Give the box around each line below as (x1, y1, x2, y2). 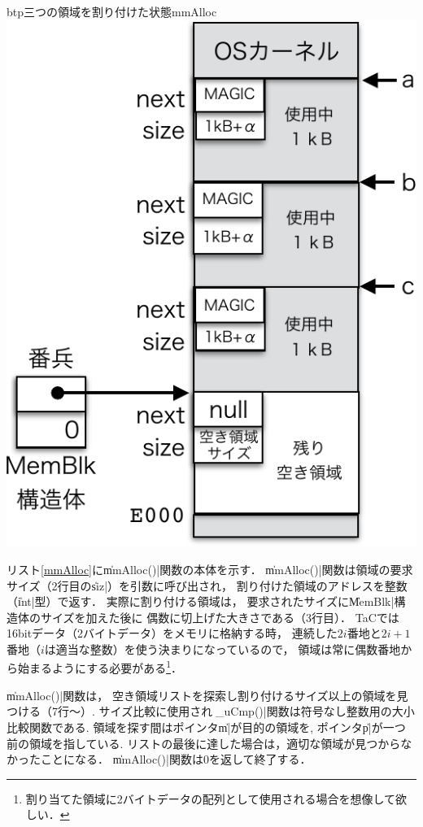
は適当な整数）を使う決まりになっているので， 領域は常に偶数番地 (44, 640, 401, 657)
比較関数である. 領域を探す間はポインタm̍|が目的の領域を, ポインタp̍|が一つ (7, 718, 406, 735)
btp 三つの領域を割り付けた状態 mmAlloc (7, 3, 217, 20)
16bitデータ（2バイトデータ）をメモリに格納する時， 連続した (7, 625, 338, 642)
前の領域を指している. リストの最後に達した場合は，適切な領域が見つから (7, 734, 401, 751)
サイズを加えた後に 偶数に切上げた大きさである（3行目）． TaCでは (40, 608, 399, 625)
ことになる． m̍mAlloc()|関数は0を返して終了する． (40, 751, 312, 768)
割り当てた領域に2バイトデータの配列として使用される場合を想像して (25, 790, 395, 807)
